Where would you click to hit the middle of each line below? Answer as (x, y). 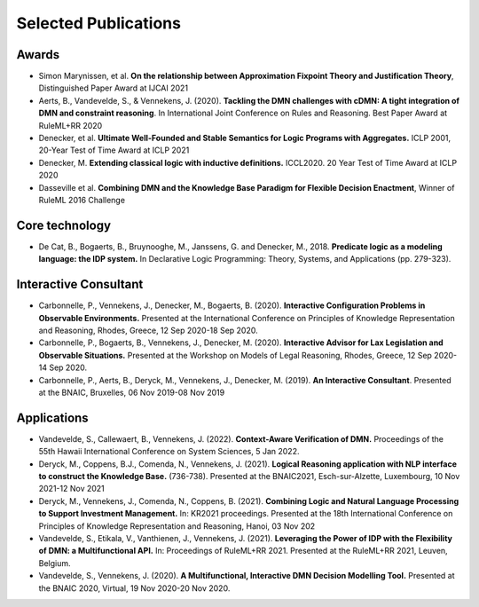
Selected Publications (99, 23)
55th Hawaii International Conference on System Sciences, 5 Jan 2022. (169, 452)
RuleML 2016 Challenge (82, 200)
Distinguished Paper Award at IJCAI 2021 (114, 88)
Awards (38, 55)
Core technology (63, 225)
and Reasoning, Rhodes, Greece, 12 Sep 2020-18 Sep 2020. (148, 330)
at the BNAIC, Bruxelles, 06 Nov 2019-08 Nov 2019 (132, 392)
